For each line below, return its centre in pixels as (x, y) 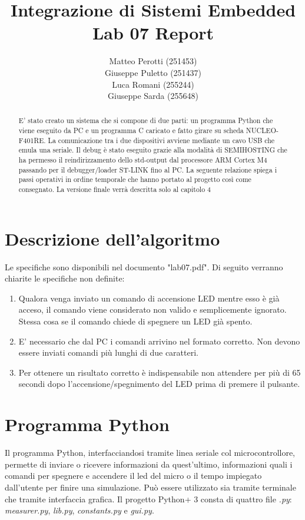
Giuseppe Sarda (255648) (153, 96)
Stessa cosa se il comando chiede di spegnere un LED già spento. (135, 321)
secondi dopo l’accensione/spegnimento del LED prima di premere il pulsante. (159, 384)
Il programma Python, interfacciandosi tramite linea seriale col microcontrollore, (150, 453)
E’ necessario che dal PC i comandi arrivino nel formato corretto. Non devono (159, 341)
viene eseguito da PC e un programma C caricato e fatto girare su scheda (131, 130)
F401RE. (32, 140)
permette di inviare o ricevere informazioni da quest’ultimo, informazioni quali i (149, 464)
